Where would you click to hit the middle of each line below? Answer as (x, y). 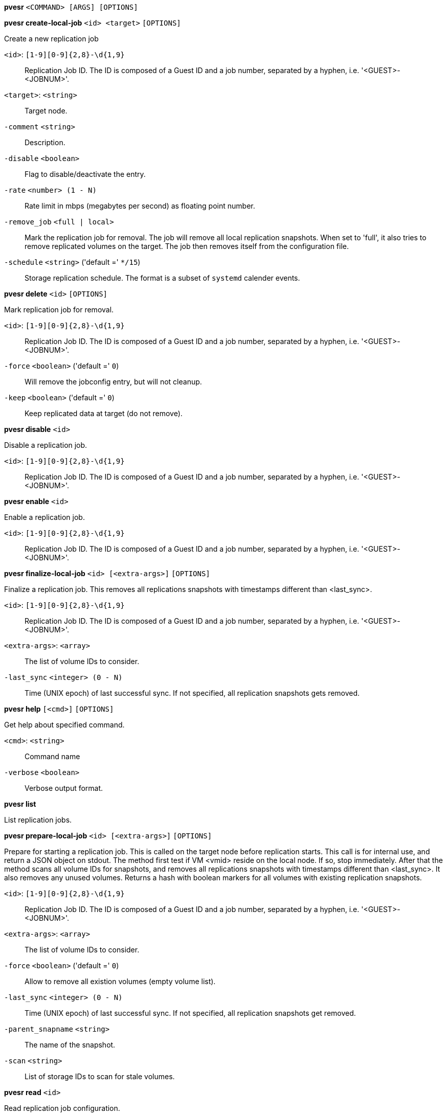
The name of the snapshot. (70, 1045)
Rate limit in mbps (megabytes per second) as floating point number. (140, 206)
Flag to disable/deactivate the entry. (85, 174)
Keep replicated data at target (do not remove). (104, 413)
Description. (45, 142)
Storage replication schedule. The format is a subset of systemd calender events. (162, 278)
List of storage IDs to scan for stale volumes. (100, 1076)
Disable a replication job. (46, 445)
